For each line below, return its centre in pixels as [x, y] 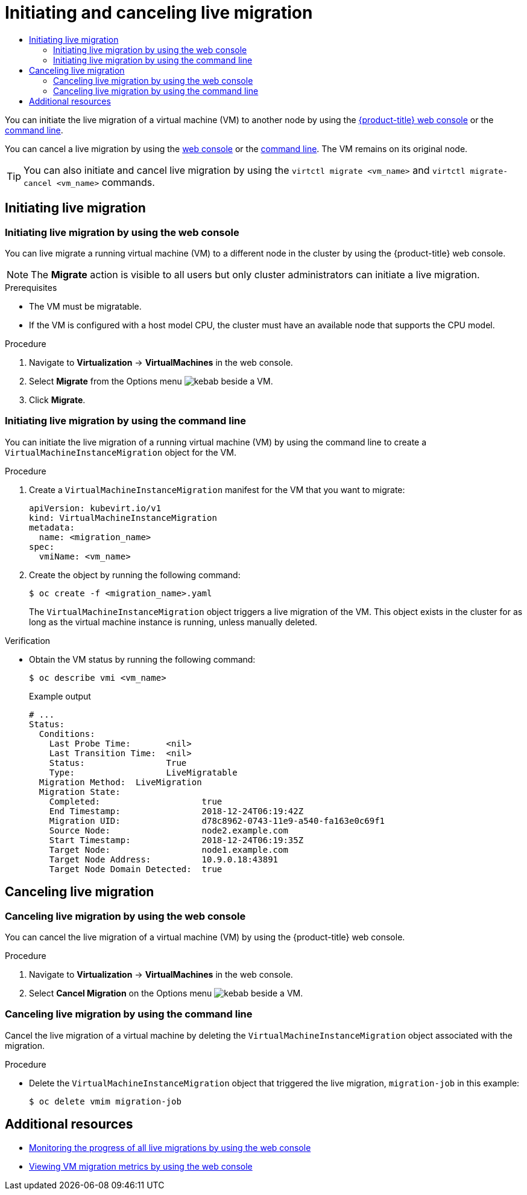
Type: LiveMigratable [143, 772]
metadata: [52, 527]
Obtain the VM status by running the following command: [142, 659]
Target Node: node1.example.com [169, 849]
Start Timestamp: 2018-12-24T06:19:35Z [176, 840]
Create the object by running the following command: [135, 575]
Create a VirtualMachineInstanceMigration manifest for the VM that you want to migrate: [217, 489]
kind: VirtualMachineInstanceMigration [123, 518]
